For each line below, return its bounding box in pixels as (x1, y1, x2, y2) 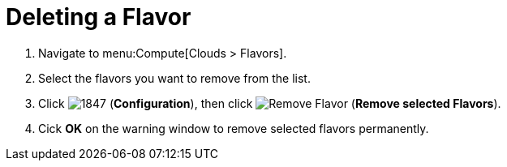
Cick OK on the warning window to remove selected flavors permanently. (38, 121, 429, 135)
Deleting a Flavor (6, 3, 191, 31)
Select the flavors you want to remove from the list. (38, 71, 311, 85)
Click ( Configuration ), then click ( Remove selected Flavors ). (38, 96, 501, 110)
